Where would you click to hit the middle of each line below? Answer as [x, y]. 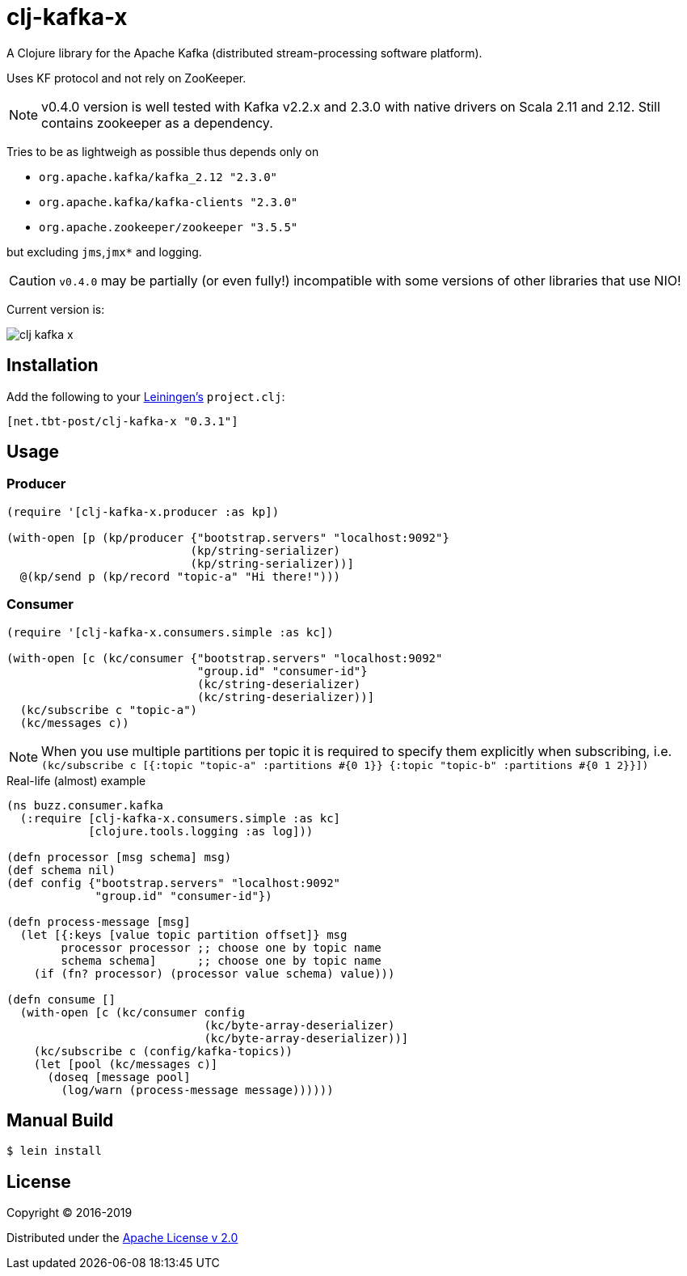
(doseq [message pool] [119, 1077]
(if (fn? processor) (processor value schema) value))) [214, 973]
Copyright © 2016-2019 [70, 1213]
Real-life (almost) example [76, 780]
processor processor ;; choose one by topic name [221, 947]
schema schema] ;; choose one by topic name [221, 960]
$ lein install [55, 1151]
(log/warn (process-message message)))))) [197, 1090]
